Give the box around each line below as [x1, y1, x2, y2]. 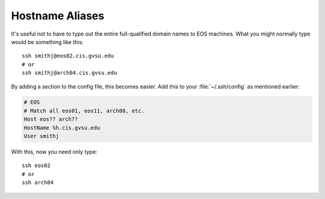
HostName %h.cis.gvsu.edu [23, 124, 101, 131]
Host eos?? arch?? [23, 116, 78, 123]
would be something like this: [11, 38, 84, 45]
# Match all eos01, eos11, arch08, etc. [23, 107, 144, 114]
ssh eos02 [22, 162, 51, 169]
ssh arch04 [22, 179, 54, 186]
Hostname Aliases [11, 9, 105, 22]
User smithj [23, 133, 60, 140]
